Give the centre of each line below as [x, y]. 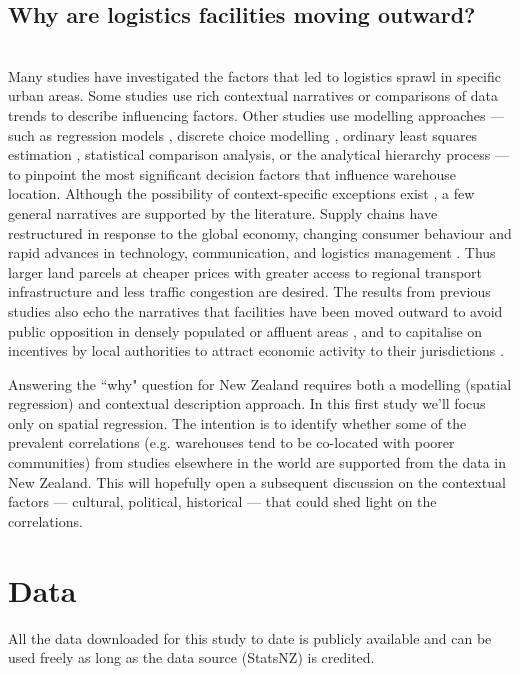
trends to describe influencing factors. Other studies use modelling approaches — [256, 114]
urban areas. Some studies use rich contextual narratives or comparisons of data [253, 95]
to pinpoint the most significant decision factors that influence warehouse [232, 173]
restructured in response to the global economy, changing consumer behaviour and [260, 232]
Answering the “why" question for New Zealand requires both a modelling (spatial [260, 383]
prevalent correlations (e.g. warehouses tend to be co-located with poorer [231, 442]
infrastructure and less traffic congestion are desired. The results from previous [249, 291]
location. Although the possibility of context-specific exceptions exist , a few [241, 193]
